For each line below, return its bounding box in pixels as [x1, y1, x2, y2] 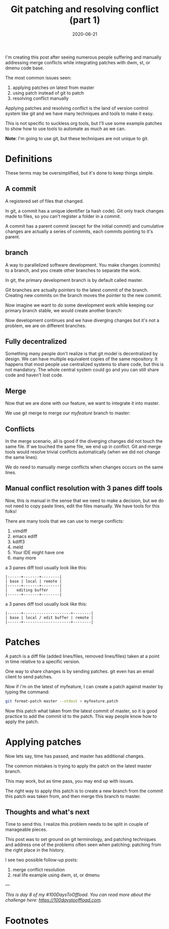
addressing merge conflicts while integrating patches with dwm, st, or [5, 59, 150, 65]
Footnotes [5, 915, 49, 926]
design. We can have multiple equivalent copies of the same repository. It [5, 356, 158, 362]
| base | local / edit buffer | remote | [5, 615, 94, 620]
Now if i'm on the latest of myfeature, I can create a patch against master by [5, 683, 163, 689]
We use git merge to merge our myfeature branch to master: [5, 410, 131, 416]
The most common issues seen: [5, 74, 72, 80]
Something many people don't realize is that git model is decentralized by [5, 351, 158, 357]
